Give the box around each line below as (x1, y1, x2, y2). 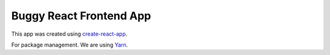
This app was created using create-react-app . (11, 30, 128, 37)
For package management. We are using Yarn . (11, 41, 128, 48)
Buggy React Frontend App (11, 9, 152, 22)
